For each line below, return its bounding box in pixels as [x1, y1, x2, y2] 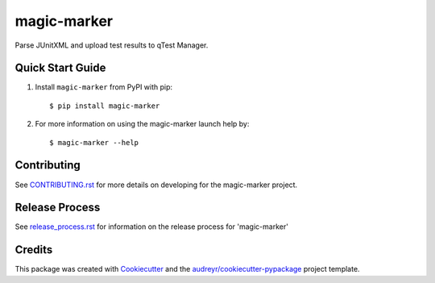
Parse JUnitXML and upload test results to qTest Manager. [14, 40, 209, 50]
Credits [14, 243, 53, 257]
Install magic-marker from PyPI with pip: [35, 82, 173, 92]
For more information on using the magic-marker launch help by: [35, 119, 250, 129]
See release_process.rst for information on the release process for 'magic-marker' [14, 222, 289, 231]
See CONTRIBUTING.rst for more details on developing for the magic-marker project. [14, 180, 298, 189]
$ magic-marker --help [49, 138, 139, 147]
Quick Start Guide [14, 61, 106, 75]
